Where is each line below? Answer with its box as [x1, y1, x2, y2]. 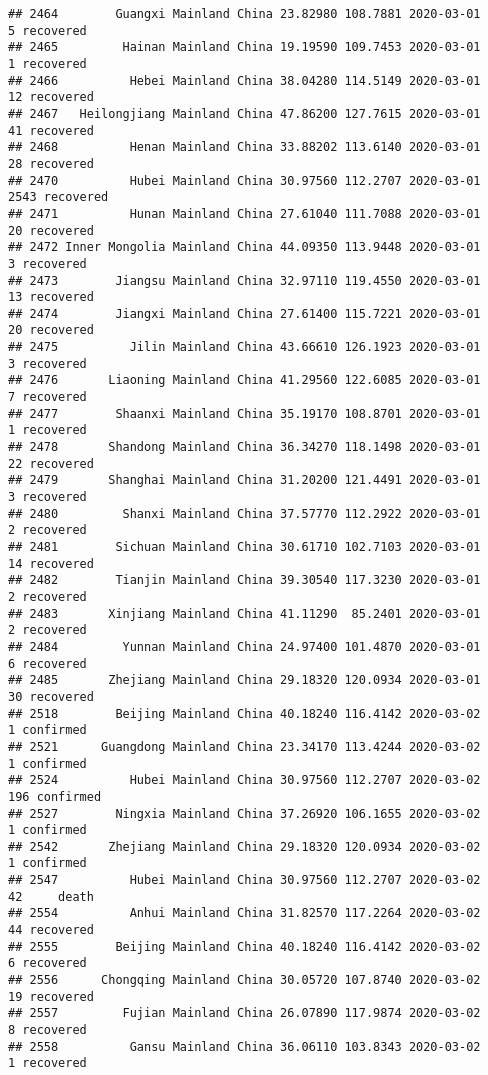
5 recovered [8, 23, 87, 38]
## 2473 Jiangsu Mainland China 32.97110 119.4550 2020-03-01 [8, 273, 481, 288]
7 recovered [8, 390, 87, 405]
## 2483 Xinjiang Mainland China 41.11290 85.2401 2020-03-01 [8, 606, 481, 621]
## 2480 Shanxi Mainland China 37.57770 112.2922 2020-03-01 [8, 506, 481, 521]
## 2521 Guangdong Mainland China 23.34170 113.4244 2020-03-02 [8, 739, 481, 754]
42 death [8, 889, 94, 904]
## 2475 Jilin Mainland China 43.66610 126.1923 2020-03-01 [8, 340, 481, 355]
